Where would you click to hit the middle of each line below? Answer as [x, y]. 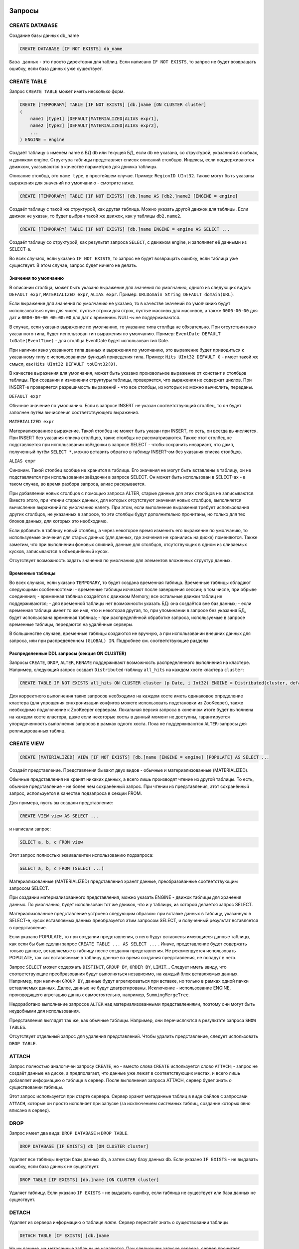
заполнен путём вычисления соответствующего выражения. [74, 412]
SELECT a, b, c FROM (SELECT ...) [62, 868]
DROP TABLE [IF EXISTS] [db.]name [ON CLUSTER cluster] [89, 1180]
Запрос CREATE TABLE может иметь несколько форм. [67, 91]
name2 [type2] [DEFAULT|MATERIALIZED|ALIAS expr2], [95, 126]
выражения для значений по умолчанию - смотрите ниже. [72, 183]
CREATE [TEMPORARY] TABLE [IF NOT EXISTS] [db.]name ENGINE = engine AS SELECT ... [125, 229]
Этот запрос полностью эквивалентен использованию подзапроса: [81, 855]
